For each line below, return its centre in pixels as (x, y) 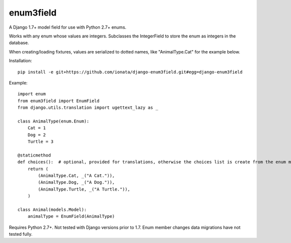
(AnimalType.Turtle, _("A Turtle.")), (84, 189)
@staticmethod (34, 155)
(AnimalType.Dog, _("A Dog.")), (76, 182)
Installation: (21, 61)
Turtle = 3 (40, 142)
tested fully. (21, 234)
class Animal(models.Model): (52, 209)
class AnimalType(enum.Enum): (54, 121)
